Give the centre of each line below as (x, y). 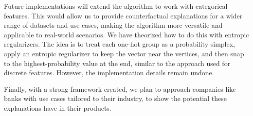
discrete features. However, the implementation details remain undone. (109, 73)
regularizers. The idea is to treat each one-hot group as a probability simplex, (119, 44)
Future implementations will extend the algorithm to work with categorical (116, 6)
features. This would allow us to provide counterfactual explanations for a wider (123, 15)
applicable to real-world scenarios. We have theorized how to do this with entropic (126, 34)
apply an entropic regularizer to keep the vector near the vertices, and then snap (124, 53)
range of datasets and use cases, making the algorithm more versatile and (113, 25)
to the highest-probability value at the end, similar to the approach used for (117, 63)
